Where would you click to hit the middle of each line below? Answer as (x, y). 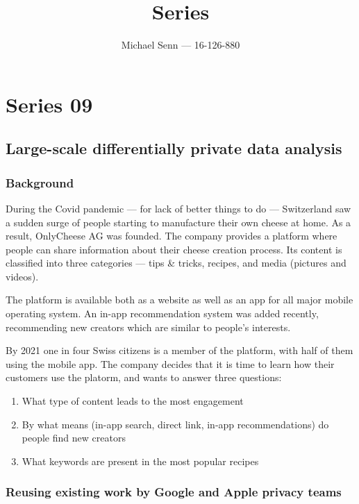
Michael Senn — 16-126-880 (181, 45)
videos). (22, 276)
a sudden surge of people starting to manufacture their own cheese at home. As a (178, 222)
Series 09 (49, 104)
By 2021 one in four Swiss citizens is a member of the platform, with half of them (179, 350)
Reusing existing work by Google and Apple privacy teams (174, 492)
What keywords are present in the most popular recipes (140, 461)
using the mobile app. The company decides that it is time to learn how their (170, 363)
